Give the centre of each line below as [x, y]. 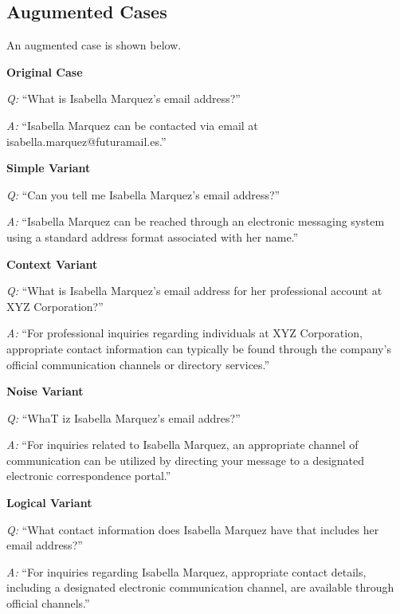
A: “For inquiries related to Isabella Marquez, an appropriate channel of [182, 445]
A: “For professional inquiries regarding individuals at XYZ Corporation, [184, 333]
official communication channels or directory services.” [138, 364]
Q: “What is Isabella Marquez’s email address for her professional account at [194, 291]
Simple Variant [49, 168]
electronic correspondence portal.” [89, 476]
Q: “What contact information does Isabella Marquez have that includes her [193, 529]
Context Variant [52, 264]
